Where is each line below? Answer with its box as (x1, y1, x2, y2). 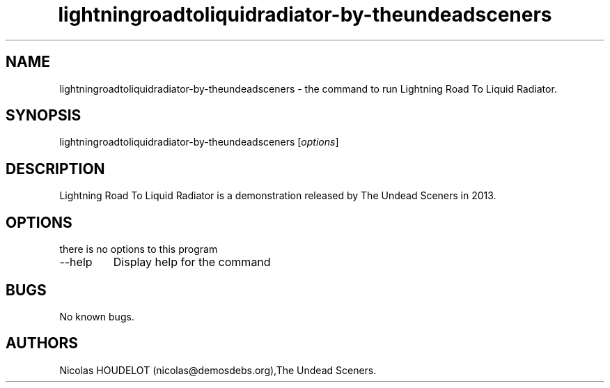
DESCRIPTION (6, 160, 105, 178)
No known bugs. (59, 310, 134, 323)
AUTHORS (6, 334, 79, 352)
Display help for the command (113, 255, 271, 270)
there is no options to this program (59, 243, 218, 256)
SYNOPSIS (6, 107, 81, 125)
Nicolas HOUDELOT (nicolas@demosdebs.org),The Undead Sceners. (59, 364, 377, 376)
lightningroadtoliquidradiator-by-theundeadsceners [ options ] (59, 136, 339, 148)
